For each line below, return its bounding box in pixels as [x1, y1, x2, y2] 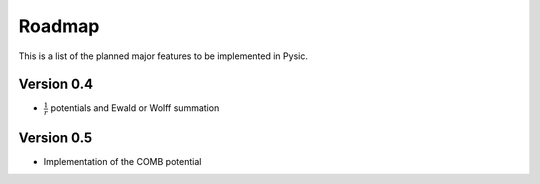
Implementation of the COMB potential [43, 155, 202, 167]
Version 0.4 [18, 76, 94, 93]
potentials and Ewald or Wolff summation [50, 102, 220, 114]
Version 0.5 [18, 129, 93, 146]
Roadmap [18, 15, 100, 37]
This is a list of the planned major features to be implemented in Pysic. [18, 50, 309, 62]
